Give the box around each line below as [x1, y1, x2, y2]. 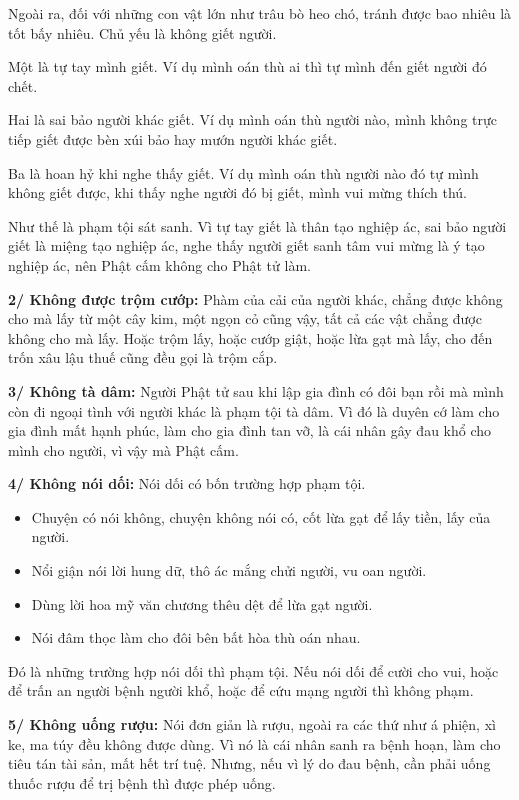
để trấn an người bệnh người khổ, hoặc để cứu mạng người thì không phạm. [8, 680, 474, 701]
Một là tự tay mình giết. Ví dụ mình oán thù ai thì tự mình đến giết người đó [8, 56, 487, 77]
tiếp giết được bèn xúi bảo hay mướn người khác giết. [8, 128, 338, 149]
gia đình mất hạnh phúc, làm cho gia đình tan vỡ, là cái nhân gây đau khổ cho [8, 420, 492, 441]
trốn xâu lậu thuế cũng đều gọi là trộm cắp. [8, 347, 278, 368]
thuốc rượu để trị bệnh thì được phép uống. [8, 772, 276, 793]
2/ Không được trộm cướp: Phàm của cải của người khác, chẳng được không [8, 288, 503, 309]
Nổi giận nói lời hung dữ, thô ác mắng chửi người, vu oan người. [31, 560, 427, 581]
